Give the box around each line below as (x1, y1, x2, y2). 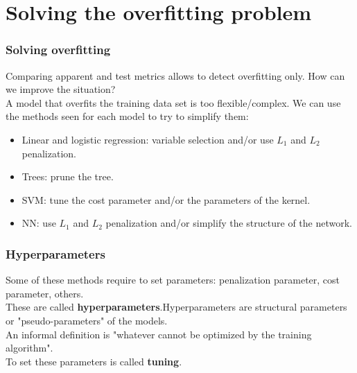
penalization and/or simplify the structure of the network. (105, 216, 352, 230)
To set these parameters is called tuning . (6, 354, 182, 368)
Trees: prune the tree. (21, 169, 114, 184)
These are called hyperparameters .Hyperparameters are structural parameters (6, 300, 347, 314)
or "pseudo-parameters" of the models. (6, 313, 168, 327)
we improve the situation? (6, 82, 116, 96)
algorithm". (6, 340, 53, 355)
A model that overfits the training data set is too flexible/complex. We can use (6, 95, 341, 110)
